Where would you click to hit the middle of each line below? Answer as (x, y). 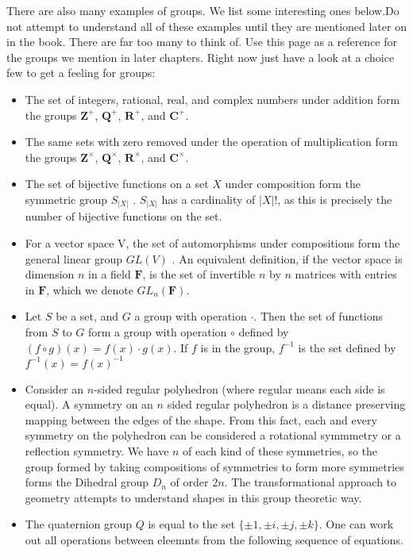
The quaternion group (79, 524)
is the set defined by (347, 347)
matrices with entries (346, 274)
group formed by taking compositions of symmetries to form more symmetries (214, 466)
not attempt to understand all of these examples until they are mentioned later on (206, 26)
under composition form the (293, 184)
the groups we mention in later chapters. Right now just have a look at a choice (201, 57)
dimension (50, 274)
